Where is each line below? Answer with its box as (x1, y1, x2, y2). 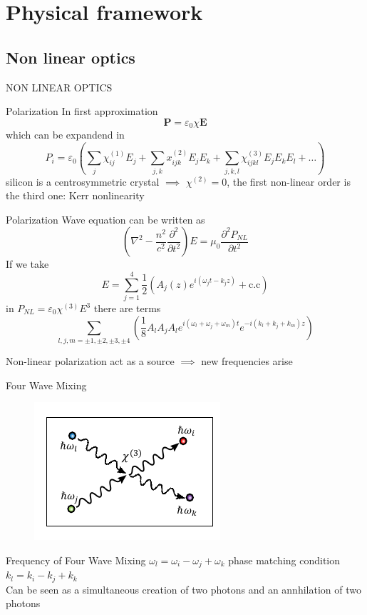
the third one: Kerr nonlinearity (6, 188, 145, 203)
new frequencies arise (201, 353, 293, 368)
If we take (6, 256, 49, 271)
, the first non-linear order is (227, 174, 351, 189)
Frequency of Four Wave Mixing (6, 552, 146, 567)
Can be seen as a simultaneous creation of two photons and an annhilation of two (6, 581, 361, 596)
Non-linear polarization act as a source (6, 353, 175, 368)
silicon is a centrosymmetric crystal (6, 174, 160, 189)
